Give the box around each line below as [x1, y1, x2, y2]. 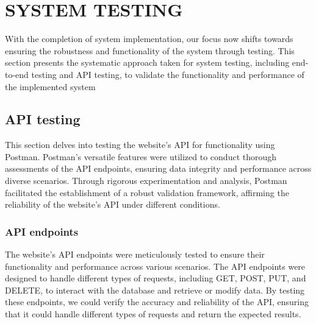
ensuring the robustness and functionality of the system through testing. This [5, 44, 295, 57]
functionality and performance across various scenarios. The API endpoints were [5, 259, 306, 272]
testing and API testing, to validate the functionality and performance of [31, 68, 304, 80]
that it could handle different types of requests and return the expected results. [5, 308, 301, 320]
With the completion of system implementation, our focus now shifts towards [5, 32, 293, 45]
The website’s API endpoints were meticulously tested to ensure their [5, 248, 265, 261]
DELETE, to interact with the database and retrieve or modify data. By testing [5, 283, 305, 296]
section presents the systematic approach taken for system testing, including [5, 56, 290, 69]
